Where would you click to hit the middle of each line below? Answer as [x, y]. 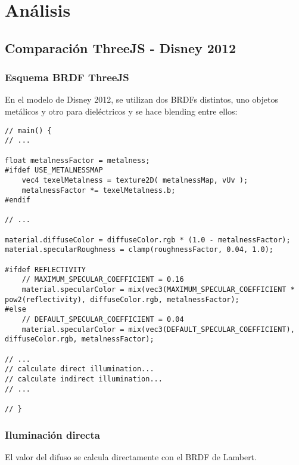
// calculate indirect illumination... [84, 379]
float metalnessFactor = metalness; [77, 160]
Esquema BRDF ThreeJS [67, 77]
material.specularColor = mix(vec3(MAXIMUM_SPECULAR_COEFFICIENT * [158, 290]
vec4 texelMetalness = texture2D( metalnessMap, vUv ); [135, 180]
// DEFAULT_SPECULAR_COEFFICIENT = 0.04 [103, 320]
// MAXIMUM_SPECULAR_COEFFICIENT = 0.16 [103, 280]
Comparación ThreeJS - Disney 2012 [121, 47]
